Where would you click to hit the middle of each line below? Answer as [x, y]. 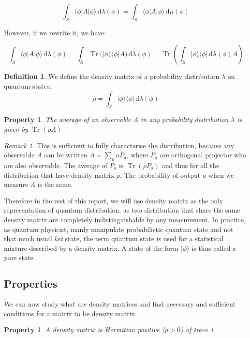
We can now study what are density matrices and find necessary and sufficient [120, 304]
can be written [66, 155]
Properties [31, 284]
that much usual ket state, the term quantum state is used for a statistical [114, 238]
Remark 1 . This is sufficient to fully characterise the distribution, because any [119, 145]
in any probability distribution [185, 119]
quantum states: [28, 85]
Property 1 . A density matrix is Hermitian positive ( [84, 330]
